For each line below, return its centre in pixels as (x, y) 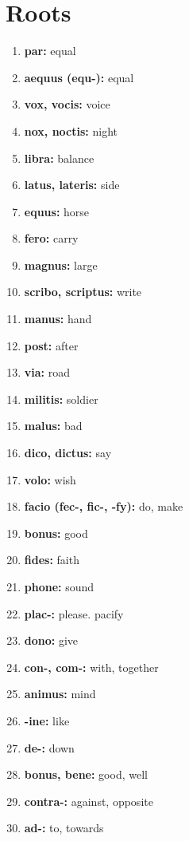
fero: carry (51, 238)
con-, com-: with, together (91, 667)
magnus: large (61, 265)
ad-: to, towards (64, 828)
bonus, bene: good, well (86, 774)
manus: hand (58, 319)
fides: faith (52, 560)
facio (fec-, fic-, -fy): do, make (104, 506)
